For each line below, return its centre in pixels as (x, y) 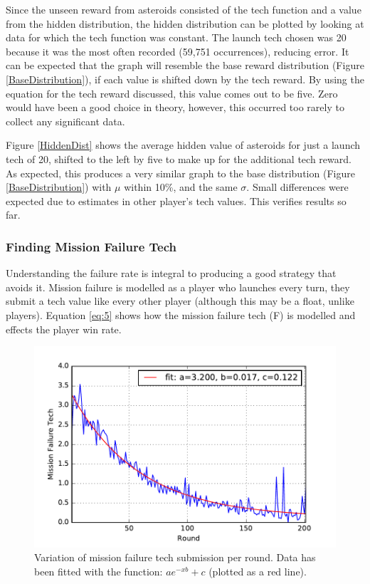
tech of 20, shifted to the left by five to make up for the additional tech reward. (179, 158)
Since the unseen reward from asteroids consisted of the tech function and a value (184, 9)
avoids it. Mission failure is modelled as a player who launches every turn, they (178, 287)
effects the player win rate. (64, 329)
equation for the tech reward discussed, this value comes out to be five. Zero (172, 93)
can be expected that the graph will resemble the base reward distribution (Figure (185, 65)
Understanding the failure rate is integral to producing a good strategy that (171, 273)
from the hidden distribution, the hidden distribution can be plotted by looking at (185, 23)
